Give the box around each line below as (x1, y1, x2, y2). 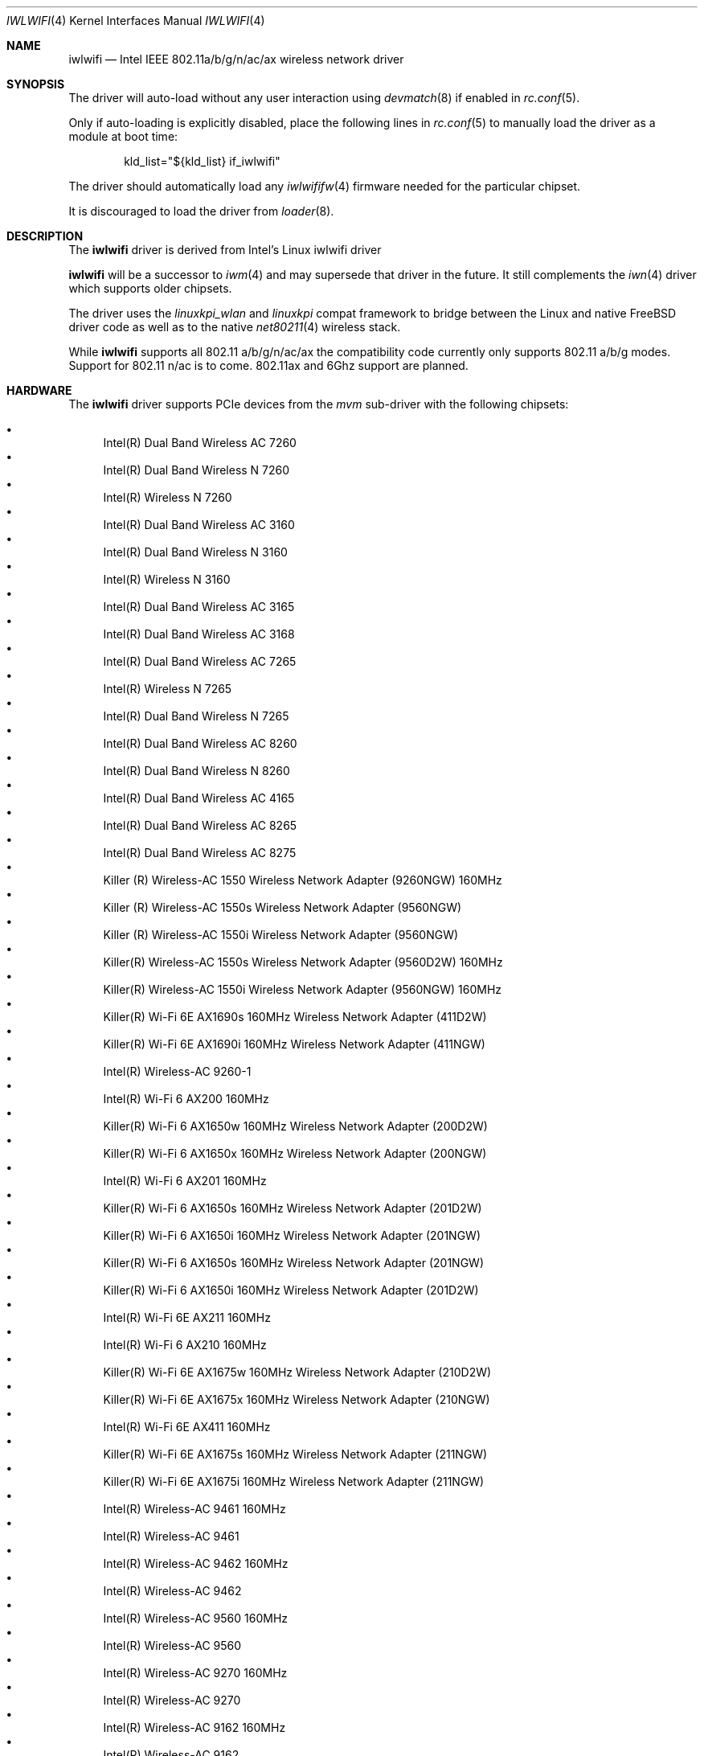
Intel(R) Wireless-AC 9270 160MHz (103, 1666, 288, 1680)
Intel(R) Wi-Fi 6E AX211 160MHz (103, 1311, 271, 1324)
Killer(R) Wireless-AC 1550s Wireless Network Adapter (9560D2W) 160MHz (103, 955, 503, 969)
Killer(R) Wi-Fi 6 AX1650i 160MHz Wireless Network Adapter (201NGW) (103, 1229, 481, 1242)
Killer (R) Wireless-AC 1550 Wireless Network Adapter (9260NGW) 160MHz (103, 873, 502, 887)
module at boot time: (68, 129, 178, 143)
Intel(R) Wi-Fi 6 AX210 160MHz (103, 1338, 267, 1352)
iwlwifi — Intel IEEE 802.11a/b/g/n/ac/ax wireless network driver (68, 52, 404, 66)
